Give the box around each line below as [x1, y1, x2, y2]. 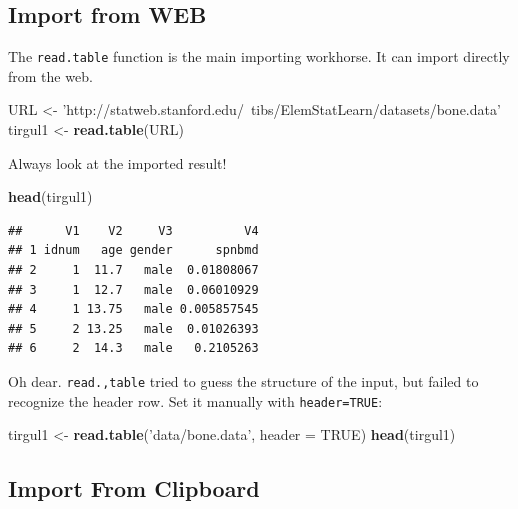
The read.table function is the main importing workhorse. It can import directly [8, 46, 510, 67]
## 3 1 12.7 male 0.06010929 [8, 282, 259, 297]
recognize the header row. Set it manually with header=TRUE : [8, 390, 383, 411]
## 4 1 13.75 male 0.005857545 [8, 302, 259, 317]
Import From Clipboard [8, 473, 260, 504]
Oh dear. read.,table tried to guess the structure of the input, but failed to [8, 370, 479, 391]
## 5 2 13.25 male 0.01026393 [8, 321, 259, 336]
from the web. [8, 65, 93, 86]
